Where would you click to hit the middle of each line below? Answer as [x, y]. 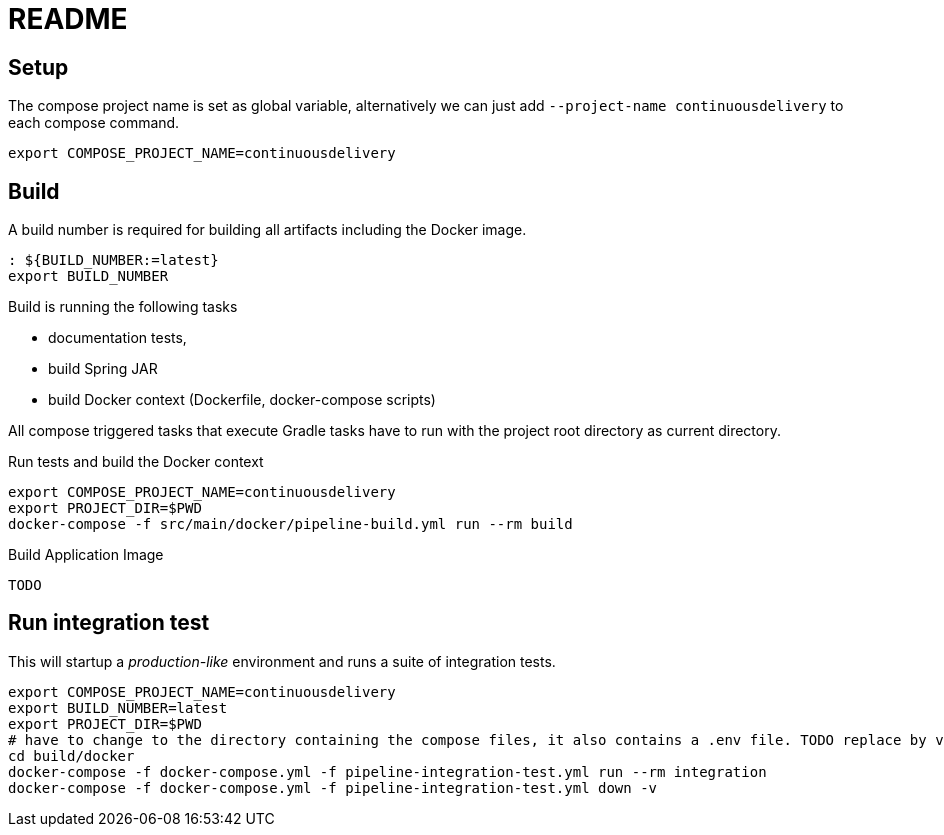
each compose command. [94, 123]
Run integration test [109, 623]
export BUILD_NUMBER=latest [118, 707]
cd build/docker [71, 755]
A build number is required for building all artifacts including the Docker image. [267, 230]
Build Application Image [86, 555]
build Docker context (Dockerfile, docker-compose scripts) [242, 400]
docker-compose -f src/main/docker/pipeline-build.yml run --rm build [290, 524]
